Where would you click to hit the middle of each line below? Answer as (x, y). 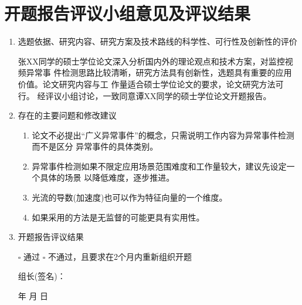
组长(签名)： (42, 276)
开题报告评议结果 (51, 237)
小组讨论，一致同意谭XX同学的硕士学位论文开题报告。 (167, 95)
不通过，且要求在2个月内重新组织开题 (120, 256)
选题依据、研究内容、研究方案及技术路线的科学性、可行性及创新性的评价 (157, 41)
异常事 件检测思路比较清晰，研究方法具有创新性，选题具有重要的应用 (159, 72)
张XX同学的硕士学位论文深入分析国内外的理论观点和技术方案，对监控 (151, 61)
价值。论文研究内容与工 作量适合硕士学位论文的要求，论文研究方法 (147, 84)
